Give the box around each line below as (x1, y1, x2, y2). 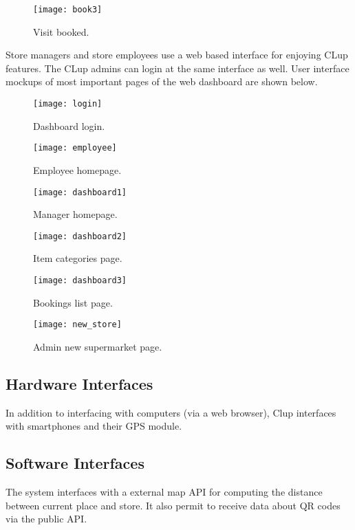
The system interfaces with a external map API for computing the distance (6, 485, 323, 499)
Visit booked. (33, 24, 89, 38)
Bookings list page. (33, 295, 113, 309)
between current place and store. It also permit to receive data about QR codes (6, 498, 341, 512)
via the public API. (6, 511, 87, 526)
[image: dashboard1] (33, 187, 127, 197)
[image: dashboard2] (33, 231, 127, 241)
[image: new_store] (33, 320, 122, 330)
